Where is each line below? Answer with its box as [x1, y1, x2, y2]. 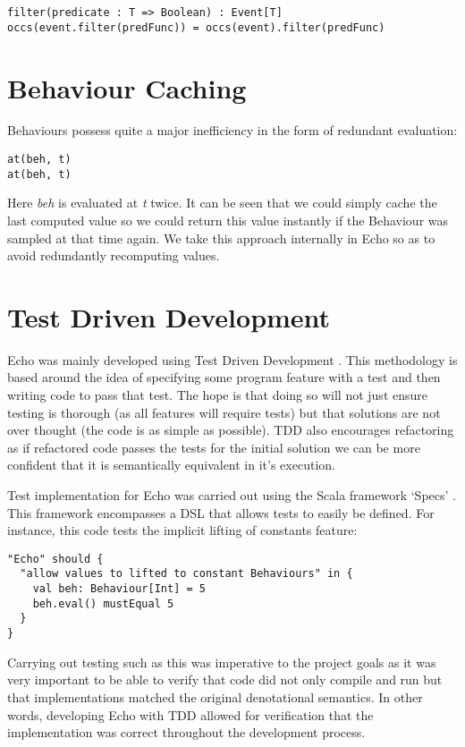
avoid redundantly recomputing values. [7, 246, 220, 265]
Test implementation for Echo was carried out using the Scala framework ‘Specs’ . [7, 486, 456, 504]
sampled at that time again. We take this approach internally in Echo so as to [7, 228, 435, 247]
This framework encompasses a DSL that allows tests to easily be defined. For [7, 503, 435, 522]
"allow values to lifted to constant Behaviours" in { [20, 567, 353, 581]
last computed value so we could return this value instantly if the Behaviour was [7, 210, 449, 229]
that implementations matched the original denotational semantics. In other [7, 687, 423, 706]
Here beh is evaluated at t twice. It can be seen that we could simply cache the [7, 193, 437, 212]
